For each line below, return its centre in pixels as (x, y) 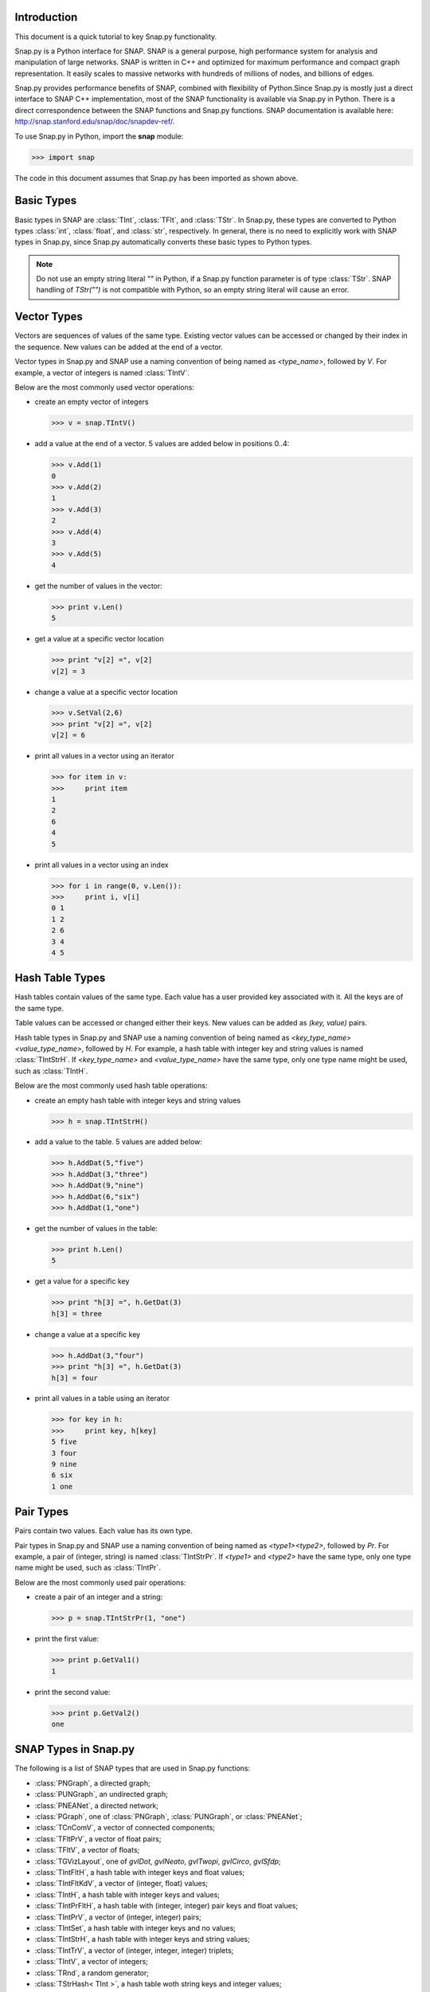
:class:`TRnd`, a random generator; (92, 1973)
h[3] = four (75, 1378)
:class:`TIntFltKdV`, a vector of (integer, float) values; (121, 1884)
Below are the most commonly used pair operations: (100, 1582)
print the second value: (72, 1692)
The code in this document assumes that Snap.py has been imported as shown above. (156, 178)
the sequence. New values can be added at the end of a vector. (119, 347)
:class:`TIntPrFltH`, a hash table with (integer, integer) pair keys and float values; (166, 1906)
